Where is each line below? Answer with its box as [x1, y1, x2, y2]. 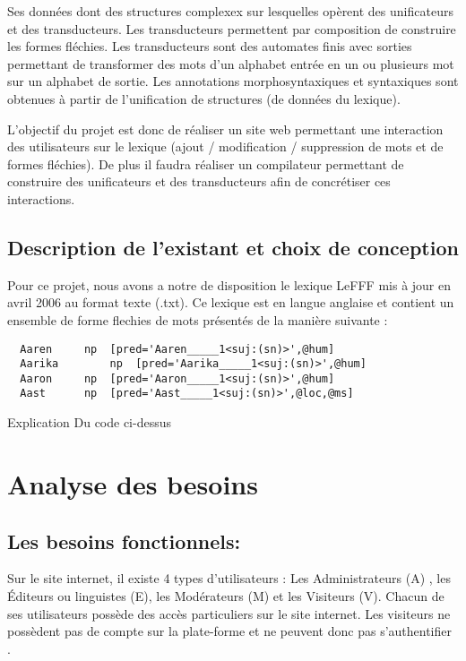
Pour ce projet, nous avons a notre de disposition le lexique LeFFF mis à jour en [7, 275, 452, 294]
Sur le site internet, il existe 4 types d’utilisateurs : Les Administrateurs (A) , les [7, 569, 451, 588]
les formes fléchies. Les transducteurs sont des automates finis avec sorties [7, 37, 412, 56]
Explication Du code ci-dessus [7, 413, 172, 432]
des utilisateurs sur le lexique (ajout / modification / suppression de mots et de [7, 137, 444, 156]
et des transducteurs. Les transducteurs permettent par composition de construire [7, 19, 456, 38]
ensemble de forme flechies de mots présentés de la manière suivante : [7, 310, 388, 329]
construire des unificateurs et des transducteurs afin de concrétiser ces [7, 172, 391, 191]
